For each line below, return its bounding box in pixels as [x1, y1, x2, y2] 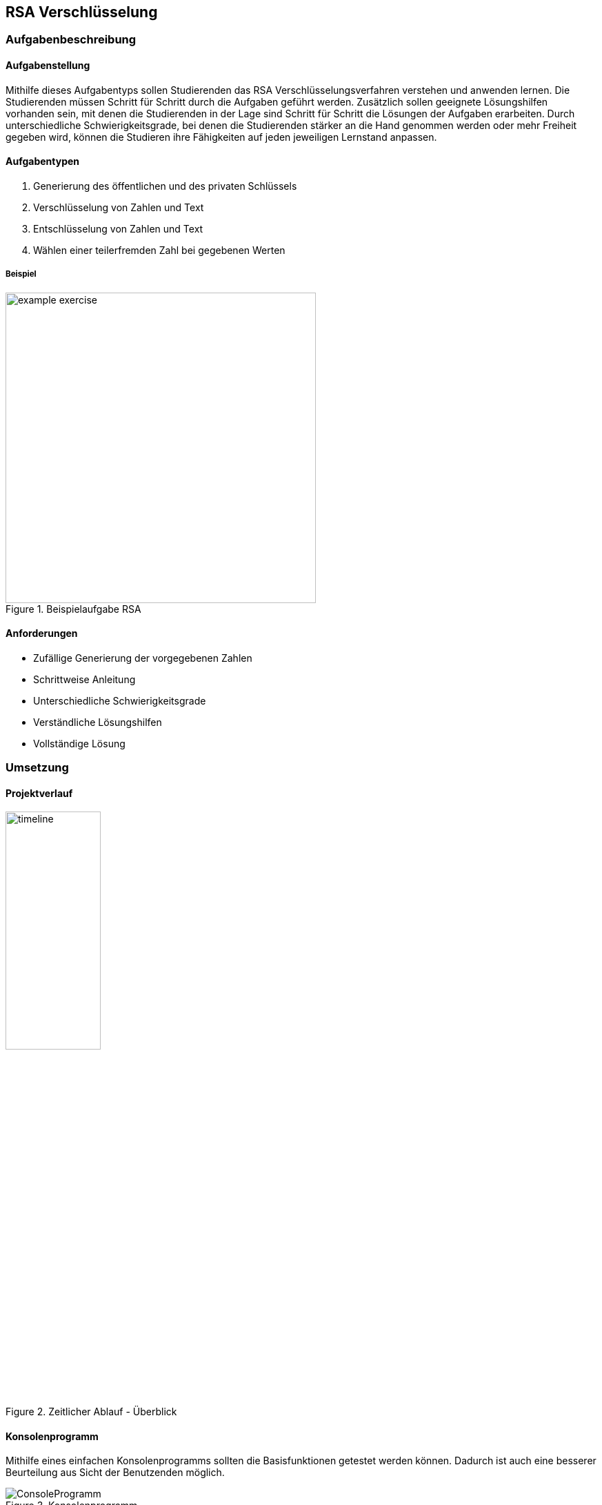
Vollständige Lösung [33, 737, 126, 749]
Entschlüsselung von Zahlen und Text [33, 222, 203, 235]
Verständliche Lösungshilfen [33, 716, 162, 728]
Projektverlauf [6, 787, 73, 799]
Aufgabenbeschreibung [6, 32, 137, 47]
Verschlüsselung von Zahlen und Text [33, 201, 204, 213]
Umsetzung [6, 760, 69, 775]
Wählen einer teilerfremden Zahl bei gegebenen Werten [33, 244, 285, 256]
